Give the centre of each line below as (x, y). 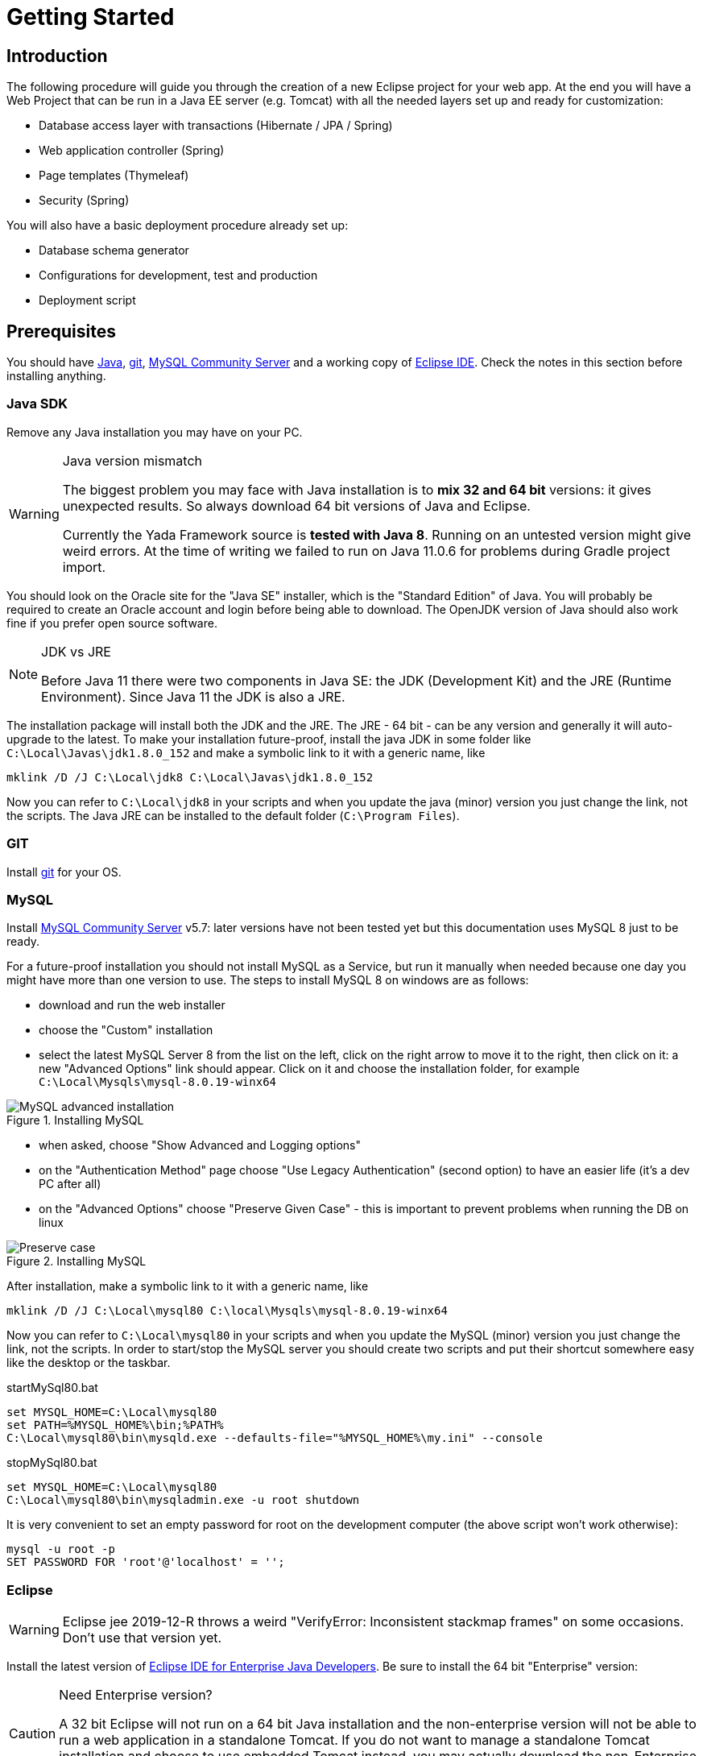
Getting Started (91, 17)
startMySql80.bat (52, 1388)
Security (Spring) (84, 201)
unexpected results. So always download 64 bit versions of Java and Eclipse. (296, 505)
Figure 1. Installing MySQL (75, 1120)
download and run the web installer (132, 1005)
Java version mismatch (132, 460)
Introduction (57, 56)
